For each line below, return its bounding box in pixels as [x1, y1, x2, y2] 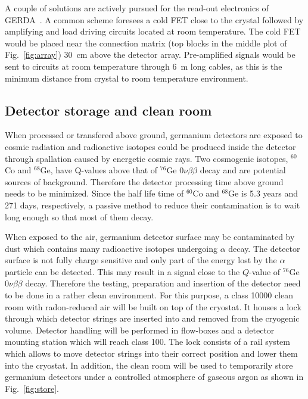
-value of [249, 265, 281, 278]
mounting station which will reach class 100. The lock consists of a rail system [5, 335, 290, 348]
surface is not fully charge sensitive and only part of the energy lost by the [5, 254, 277, 266]
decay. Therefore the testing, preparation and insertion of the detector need [25, 277, 301, 289]
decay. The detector [228, 242, 300, 254]
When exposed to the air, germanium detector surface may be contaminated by [5, 230, 295, 243]
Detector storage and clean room [5, 101, 212, 119]
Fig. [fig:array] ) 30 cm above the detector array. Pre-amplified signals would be [5, 48, 295, 61]
